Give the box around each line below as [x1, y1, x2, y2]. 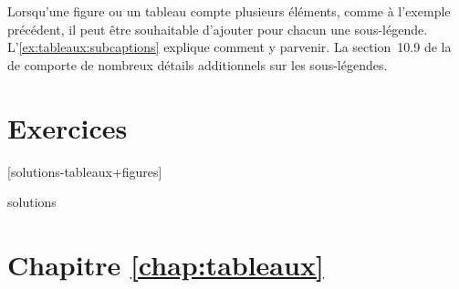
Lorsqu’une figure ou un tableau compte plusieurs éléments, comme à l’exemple [7, 2, 451, 20]
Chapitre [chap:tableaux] [7, 245, 324, 283]
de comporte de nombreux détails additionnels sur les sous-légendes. [7, 55, 388, 74]
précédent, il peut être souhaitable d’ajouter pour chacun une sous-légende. [7, 19, 428, 38]
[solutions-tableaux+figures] [7, 161, 162, 181]
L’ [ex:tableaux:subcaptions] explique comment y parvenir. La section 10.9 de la [7, 37, 452, 57]
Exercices [7, 108, 128, 146]
